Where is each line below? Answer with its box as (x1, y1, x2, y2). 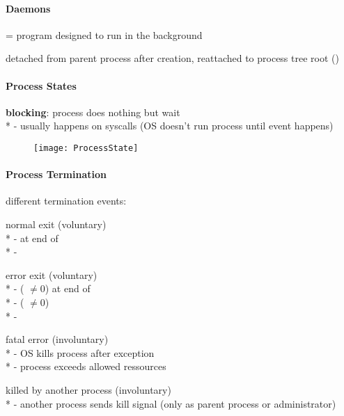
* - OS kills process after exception (6, 345, 155, 360)
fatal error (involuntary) (6, 332, 109, 346)
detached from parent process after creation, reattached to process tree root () (6, 51, 339, 65)
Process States (6, 78, 77, 93)
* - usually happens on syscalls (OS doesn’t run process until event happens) (6, 118, 334, 133)
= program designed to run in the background (6, 27, 203, 42)
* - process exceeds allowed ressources (6, 359, 166, 374)
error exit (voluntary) (6, 267, 97, 282)
